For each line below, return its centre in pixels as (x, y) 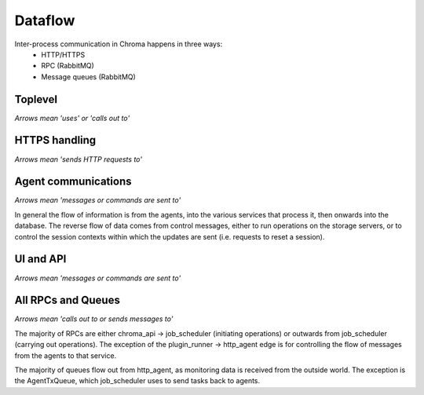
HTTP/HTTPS (63, 54)
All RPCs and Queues (68, 300)
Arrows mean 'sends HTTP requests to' (79, 159)
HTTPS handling (55, 140)
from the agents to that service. (66, 355)
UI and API (40, 259)
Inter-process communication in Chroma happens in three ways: (119, 44)
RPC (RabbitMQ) (68, 66)
